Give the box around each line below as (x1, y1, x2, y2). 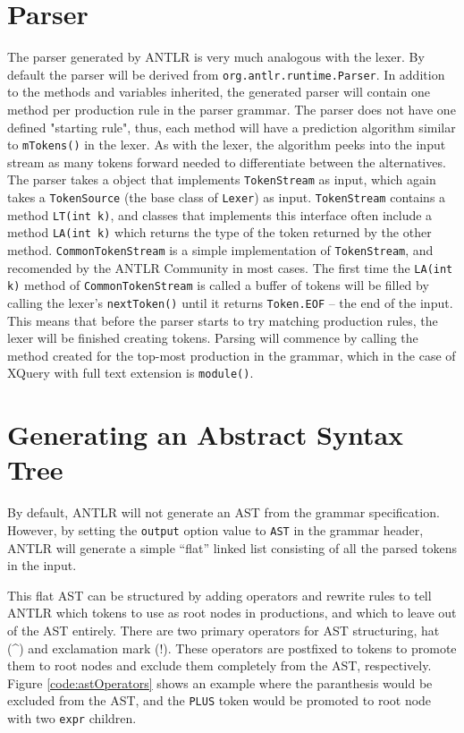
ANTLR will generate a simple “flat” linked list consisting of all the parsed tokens (7, 538, 457, 557)
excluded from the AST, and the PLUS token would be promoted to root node (7, 691, 432, 710)
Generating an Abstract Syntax (7, 416, 404, 453)
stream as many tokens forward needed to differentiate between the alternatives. (7, 152, 446, 171)
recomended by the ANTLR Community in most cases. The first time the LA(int (7, 258, 453, 277)
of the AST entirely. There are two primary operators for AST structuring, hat (7, 621, 440, 640)
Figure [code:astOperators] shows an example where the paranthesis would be (7, 673, 433, 692)
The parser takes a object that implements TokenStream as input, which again (7, 170, 436, 189)
